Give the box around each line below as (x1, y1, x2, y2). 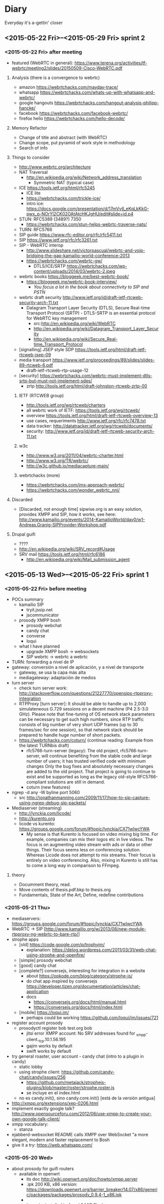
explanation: (26, 947, 51, 953)
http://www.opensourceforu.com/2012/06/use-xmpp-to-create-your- (11, 1111, 152, 1117)
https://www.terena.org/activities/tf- (74, 60, 147, 66)
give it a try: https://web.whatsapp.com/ (11, 1142, 93, 1148)
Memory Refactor (11, 125, 47, 131)
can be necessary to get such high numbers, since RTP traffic (19, 716, 144, 722)
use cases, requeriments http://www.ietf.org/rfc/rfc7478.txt (26, 417, 146, 423)
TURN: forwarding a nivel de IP (11, 659, 74, 665)
